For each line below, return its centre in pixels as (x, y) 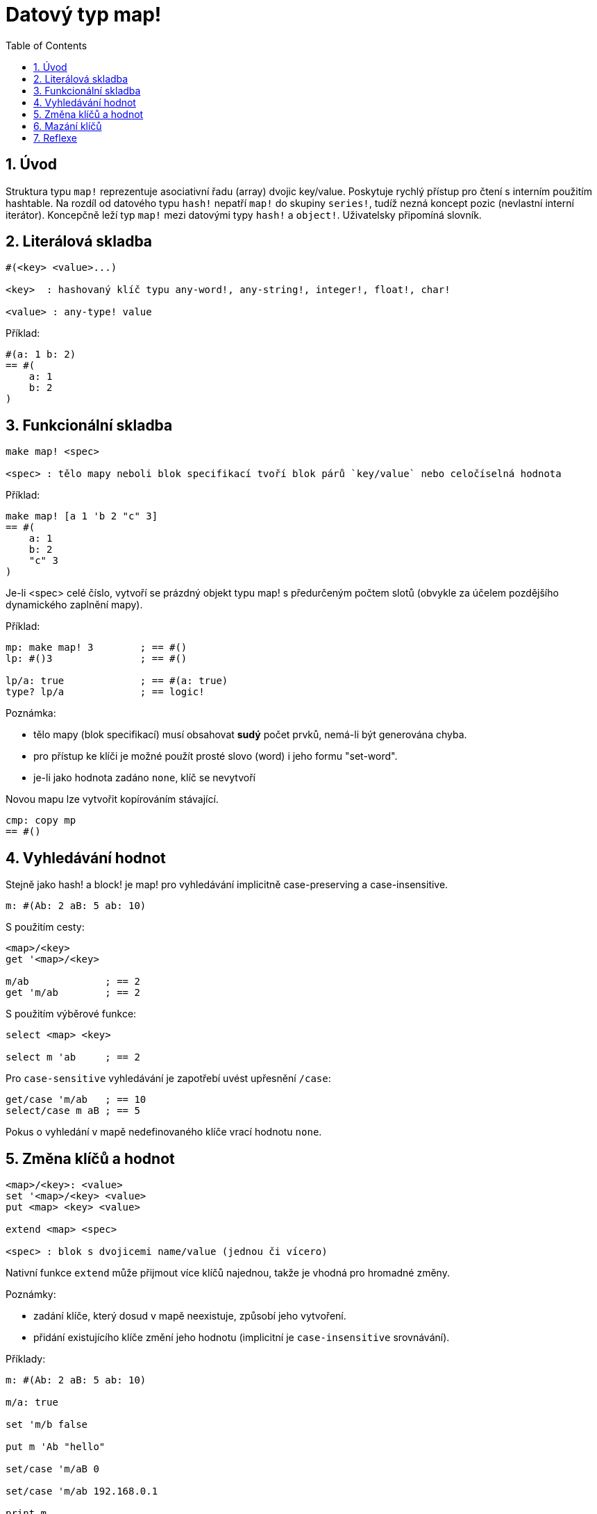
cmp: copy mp (41, 821)
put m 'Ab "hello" (56, 1446)
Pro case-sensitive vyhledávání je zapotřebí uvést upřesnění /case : (168, 1079)
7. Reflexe (56, 138)
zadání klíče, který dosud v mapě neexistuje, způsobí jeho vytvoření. (190, 1315)
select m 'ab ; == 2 (73, 1057)
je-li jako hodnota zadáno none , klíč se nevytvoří (144, 778)
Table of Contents (47, 45)
